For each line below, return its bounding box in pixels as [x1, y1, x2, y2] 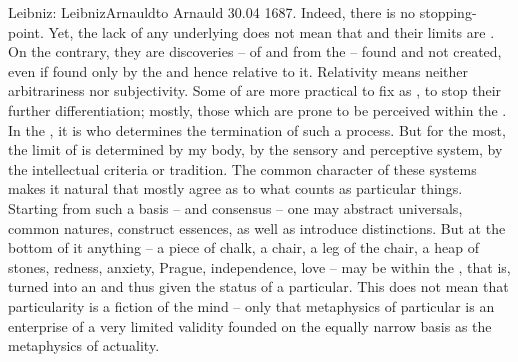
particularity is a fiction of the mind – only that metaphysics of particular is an [8, 295, 495, 316]
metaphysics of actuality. [8, 335, 160, 356]
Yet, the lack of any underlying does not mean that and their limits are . [48, 21, 495, 42]
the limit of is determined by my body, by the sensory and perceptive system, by [8, 139, 503, 160]
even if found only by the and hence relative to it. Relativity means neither [8, 60, 469, 81]
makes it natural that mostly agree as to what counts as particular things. [8, 178, 463, 199]
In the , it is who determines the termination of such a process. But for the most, [8, 119, 506, 140]
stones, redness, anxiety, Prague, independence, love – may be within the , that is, [8, 256, 511, 277]
